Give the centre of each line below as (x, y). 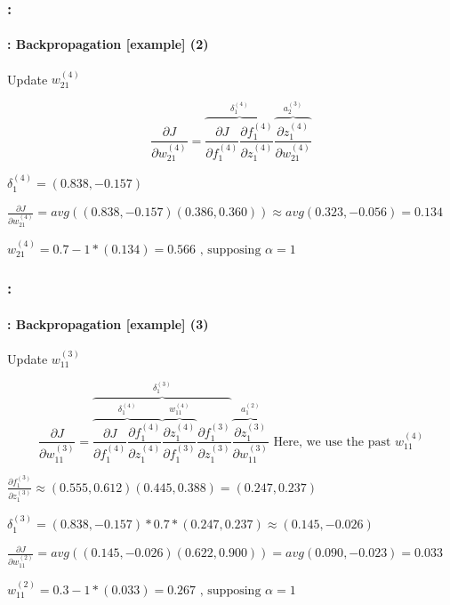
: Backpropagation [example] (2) (108, 44)
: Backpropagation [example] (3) (108, 323)
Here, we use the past (332, 442)
